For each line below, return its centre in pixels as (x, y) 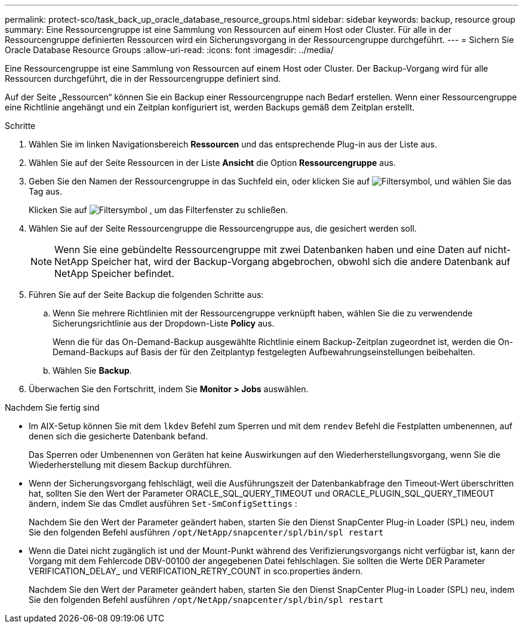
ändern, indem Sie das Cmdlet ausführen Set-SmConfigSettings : (163, 504)
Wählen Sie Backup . (92, 370)
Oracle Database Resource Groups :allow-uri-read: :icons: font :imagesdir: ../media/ (169, 50)
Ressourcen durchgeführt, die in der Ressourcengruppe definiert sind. (143, 78)
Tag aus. (45, 191)
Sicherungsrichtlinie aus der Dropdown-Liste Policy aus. (164, 323)
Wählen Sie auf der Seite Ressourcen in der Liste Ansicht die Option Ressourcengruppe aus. (212, 163)
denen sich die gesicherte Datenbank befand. (119, 436)
